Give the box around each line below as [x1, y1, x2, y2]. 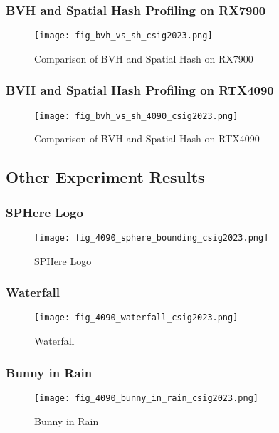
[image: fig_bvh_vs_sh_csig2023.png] [34, 31, 213, 41]
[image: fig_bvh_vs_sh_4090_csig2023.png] [34, 110, 238, 121]
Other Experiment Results [6, 166, 205, 188]
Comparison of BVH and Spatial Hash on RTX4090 [34, 131, 260, 146]
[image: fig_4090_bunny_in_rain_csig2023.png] [34, 392, 258, 403]
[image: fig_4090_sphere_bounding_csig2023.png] [34, 232, 269, 243]
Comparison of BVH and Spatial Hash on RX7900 [34, 51, 253, 66]
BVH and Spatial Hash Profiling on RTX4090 [6, 81, 274, 99]
